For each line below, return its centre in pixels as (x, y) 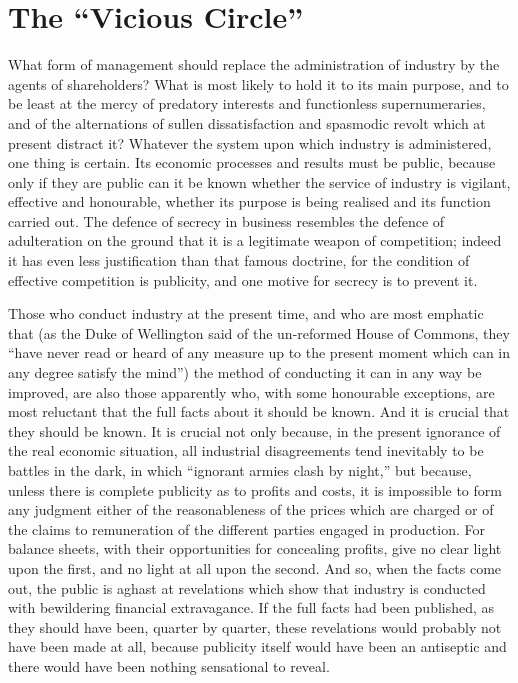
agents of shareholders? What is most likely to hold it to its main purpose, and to (258, 83)
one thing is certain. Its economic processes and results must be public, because (252, 162)
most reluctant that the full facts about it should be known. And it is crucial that (259, 411)
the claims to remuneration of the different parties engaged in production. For (246, 528)
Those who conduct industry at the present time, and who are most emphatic (246, 313)
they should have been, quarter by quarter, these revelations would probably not (255, 626)
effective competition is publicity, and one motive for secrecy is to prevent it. (243, 279)
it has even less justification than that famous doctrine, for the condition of (239, 260)
